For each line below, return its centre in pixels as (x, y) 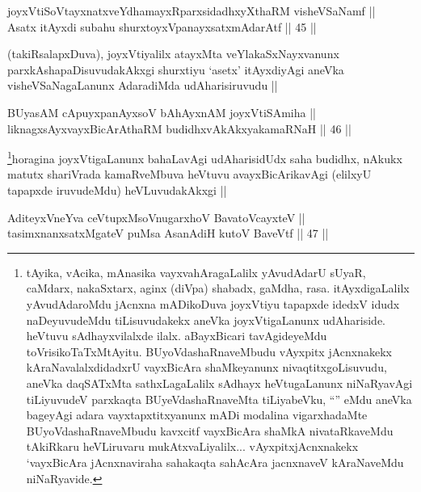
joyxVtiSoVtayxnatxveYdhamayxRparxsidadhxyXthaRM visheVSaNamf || (192, 11)
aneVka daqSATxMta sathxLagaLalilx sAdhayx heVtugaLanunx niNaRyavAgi (219, 383)
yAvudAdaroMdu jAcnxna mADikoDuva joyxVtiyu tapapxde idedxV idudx (213, 303)
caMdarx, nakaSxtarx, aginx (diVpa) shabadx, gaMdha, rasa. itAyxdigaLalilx (218, 288)
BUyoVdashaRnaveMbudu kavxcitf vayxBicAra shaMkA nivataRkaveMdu (210, 430)
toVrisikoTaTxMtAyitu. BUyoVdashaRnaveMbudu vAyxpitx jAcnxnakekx (209, 351)
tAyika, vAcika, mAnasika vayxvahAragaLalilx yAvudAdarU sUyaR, (196, 272)
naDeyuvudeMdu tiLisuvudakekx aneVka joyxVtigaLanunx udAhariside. (206, 320)
